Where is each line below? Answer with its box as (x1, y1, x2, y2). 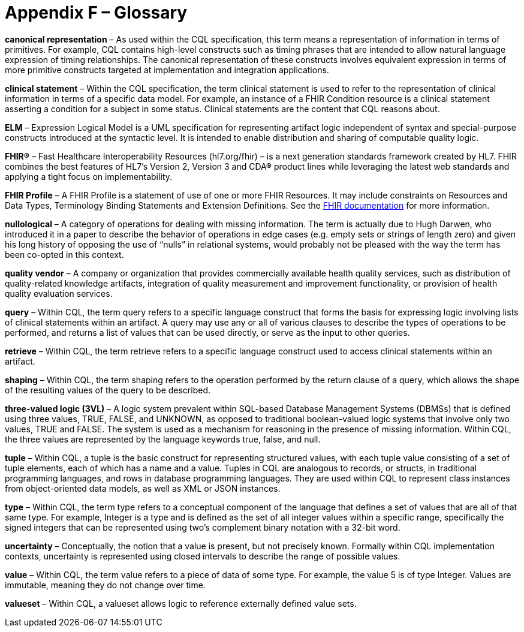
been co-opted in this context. (5, 249, 124, 260)
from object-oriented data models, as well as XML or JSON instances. (5, 483, 281, 493)
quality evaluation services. (5, 288, 113, 299)
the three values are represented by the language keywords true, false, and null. (5, 434, 321, 444)
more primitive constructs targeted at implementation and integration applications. (5, 64, 329, 75)
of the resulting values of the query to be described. (5, 384, 211, 395)
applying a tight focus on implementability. (5, 171, 172, 182)
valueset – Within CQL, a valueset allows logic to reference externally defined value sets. (5, 598, 357, 609)
